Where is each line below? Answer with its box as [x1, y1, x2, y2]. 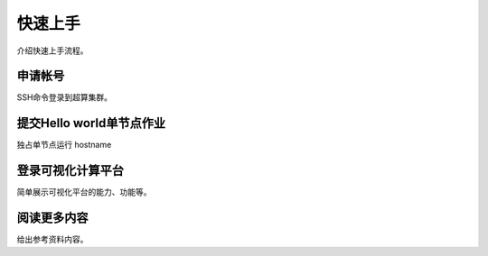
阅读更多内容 [16, 210, 89, 225]
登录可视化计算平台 [16, 163, 124, 178]
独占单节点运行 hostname [16, 140, 112, 151]
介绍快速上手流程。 [16, 45, 89, 56]
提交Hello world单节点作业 [16, 115, 166, 131]
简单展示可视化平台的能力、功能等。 [16, 187, 152, 197]
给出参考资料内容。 [16, 234, 89, 245]
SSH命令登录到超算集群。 [16, 92, 113, 103]
